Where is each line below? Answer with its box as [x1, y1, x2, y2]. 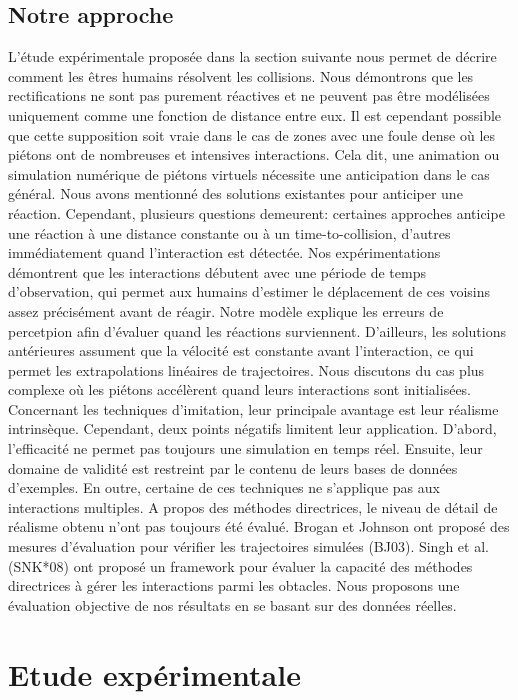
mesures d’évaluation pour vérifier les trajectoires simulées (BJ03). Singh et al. [8, 536, 489, 557]
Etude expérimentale [8, 653, 301, 694]
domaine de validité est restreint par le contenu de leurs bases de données [8, 457, 458, 478]
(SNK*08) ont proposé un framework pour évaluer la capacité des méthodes [8, 555, 473, 576]
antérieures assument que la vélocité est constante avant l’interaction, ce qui [8, 340, 474, 361]
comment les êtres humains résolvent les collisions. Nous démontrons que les [8, 65, 474, 86]
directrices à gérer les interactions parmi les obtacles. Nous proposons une [8, 575, 460, 596]
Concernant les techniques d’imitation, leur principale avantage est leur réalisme [8, 398, 499, 419]
